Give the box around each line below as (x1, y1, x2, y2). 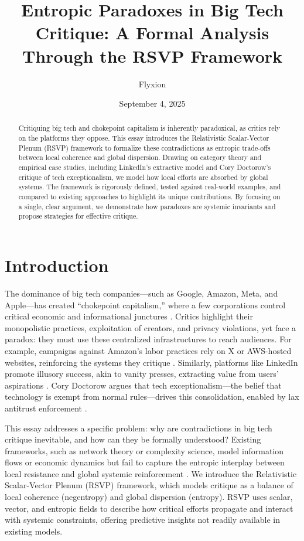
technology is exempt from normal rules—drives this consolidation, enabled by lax (5, 390, 299, 403)
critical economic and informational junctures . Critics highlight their (5, 310, 253, 322)
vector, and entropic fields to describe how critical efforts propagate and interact (5, 502, 293, 514)
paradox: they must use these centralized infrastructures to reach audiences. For (5, 333, 292, 345)
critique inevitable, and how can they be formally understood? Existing (5, 433, 261, 445)
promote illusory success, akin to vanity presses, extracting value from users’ (5, 368, 279, 380)
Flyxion (138, 77, 166, 90)
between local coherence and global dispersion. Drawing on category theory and (18, 152, 262, 162)
